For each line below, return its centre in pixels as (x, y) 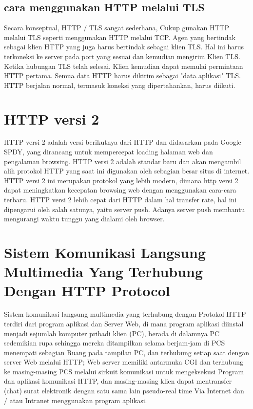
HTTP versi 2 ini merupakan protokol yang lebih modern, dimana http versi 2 (121, 180)
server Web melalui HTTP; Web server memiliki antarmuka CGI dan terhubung (124, 362)
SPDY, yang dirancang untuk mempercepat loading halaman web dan (108, 152)
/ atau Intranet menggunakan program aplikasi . (76, 400)
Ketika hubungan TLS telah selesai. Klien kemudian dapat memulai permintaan (124, 66)
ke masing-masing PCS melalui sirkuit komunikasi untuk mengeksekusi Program (124, 371)
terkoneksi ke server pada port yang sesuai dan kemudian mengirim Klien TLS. (122, 56)
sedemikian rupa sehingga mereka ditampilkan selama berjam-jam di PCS (115, 343)
